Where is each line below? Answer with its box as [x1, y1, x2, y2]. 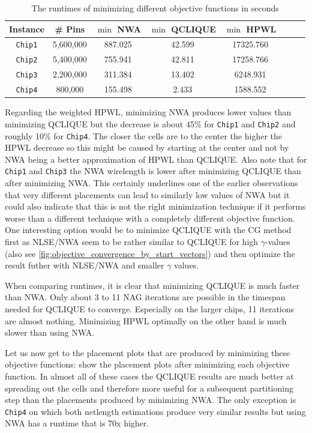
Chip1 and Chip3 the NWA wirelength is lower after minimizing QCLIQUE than [5, 165, 301, 177]
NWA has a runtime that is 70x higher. [5, 417, 149, 429]
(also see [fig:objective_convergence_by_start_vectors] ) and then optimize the [5, 247, 295, 259]
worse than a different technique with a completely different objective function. [5, 211, 295, 224]
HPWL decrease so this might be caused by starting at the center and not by [5, 141, 289, 154]
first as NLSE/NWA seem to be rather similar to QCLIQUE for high [5, 235, 259, 248]
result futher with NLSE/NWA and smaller [5, 259, 164, 271]
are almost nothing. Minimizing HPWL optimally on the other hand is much [5, 314, 287, 327]
